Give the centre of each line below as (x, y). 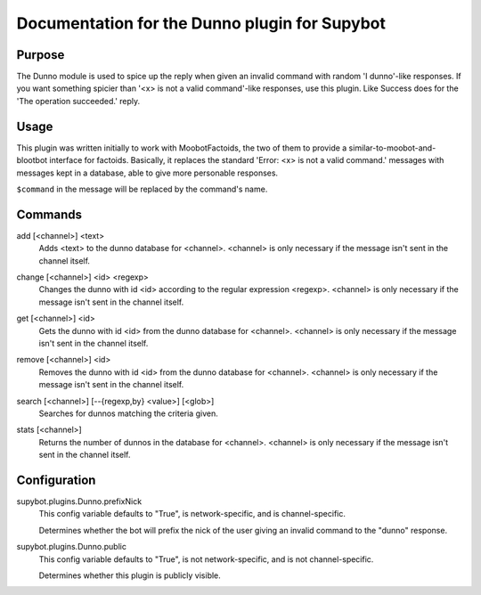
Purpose (41, 55)
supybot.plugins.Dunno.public (71, 547)
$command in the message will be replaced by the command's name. (142, 189)
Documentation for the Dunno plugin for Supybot (201, 23)
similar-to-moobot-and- (392, 148)
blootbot (32, 160)
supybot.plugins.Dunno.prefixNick (79, 501)
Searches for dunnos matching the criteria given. (128, 413)
